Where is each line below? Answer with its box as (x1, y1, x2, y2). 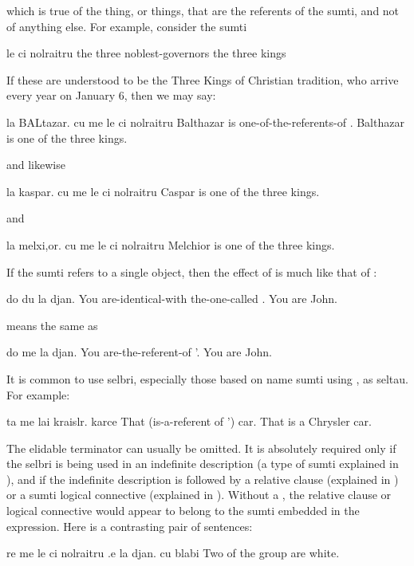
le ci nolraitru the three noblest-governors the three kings (6, 45, 286, 61)
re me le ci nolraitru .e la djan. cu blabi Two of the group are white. (6, 544, 340, 561)
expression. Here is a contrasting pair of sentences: (6, 517, 253, 534)
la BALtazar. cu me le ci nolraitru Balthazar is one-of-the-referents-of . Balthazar (6, 113, 404, 130)
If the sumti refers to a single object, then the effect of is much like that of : (6, 263, 377, 280)
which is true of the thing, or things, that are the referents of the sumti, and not (6, 2, 400, 18)
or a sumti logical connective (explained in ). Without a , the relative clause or (6, 486, 392, 503)
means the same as (6, 316, 98, 333)
